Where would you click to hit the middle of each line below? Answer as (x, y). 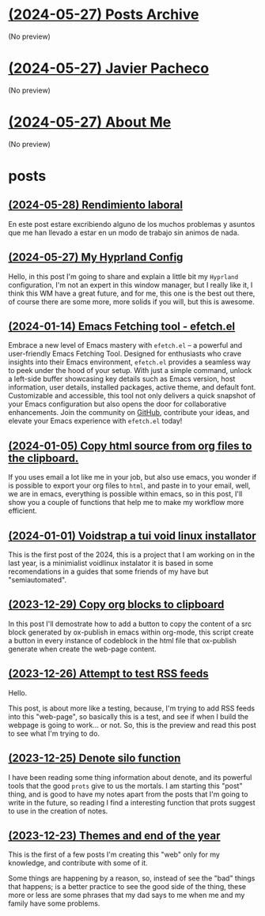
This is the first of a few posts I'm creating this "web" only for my (114, 854)
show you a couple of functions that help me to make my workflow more (126, 503)
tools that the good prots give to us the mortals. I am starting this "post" (125, 786)
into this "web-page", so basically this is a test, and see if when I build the (129, 716)
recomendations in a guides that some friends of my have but (108, 571)
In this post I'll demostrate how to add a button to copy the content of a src (130, 624)
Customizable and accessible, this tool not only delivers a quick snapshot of (132, 396)
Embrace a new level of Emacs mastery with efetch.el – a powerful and (125, 345)
